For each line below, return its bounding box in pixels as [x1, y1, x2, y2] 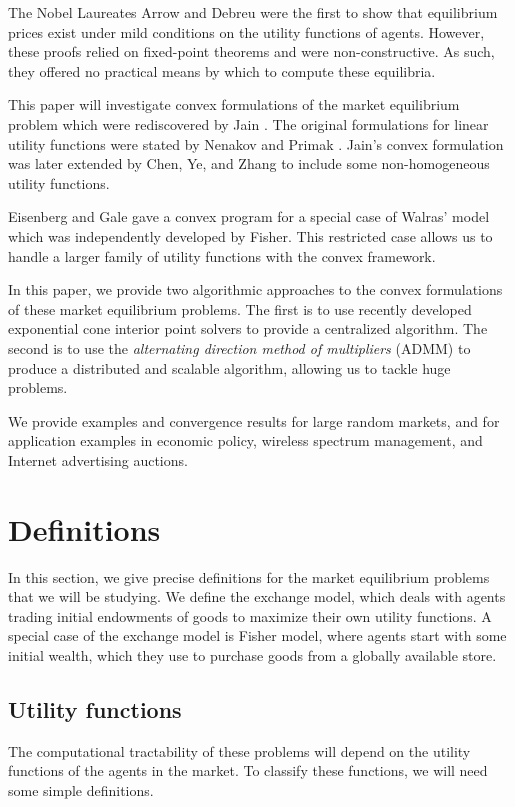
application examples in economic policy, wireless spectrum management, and [8, 430, 483, 451]
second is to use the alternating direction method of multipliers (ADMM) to [8, 337, 471, 358]
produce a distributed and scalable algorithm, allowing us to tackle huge [8, 357, 451, 378]
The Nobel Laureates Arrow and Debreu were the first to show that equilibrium [8, 2, 498, 22]
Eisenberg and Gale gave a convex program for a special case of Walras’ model [8, 206, 490, 227]
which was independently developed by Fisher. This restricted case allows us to [8, 225, 493, 246]
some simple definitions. [8, 779, 154, 800]
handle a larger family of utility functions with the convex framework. [8, 245, 436, 266]
